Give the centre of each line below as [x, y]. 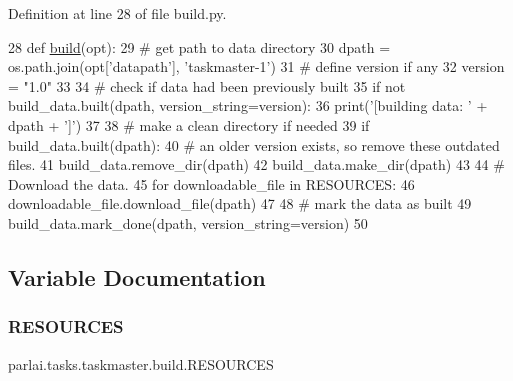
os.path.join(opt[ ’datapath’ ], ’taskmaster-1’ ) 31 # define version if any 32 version [256, 66]
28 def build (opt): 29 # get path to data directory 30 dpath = [199, 46]
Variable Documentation [137, 276]
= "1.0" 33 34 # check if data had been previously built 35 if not [207, 85]
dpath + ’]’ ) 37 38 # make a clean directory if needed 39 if [189, 124]
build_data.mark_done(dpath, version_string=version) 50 [188, 222]
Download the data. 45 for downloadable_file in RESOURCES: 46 [211, 183]
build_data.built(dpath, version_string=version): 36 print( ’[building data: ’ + [248, 105]
